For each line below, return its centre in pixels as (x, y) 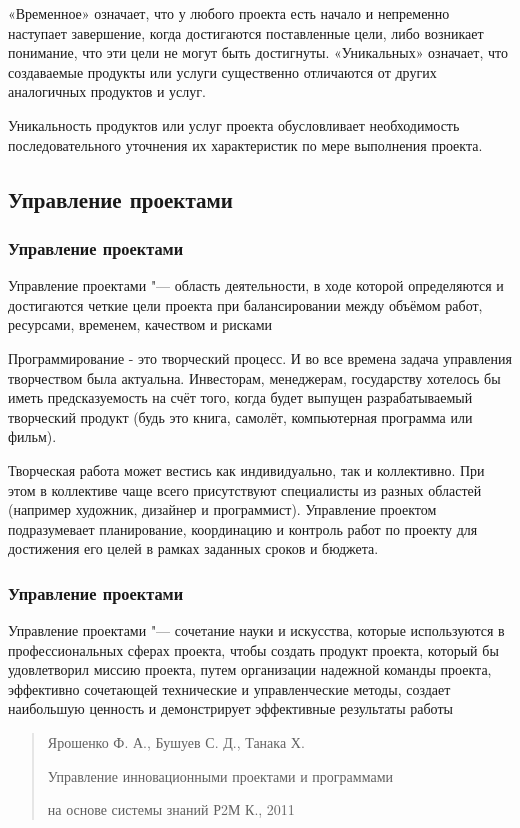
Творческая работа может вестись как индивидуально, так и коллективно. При (246, 469)
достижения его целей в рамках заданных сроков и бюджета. (193, 548)
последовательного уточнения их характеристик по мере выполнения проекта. (245, 144)
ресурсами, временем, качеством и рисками (140, 324)
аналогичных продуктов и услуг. (107, 91)
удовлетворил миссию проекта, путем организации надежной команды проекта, (250, 669)
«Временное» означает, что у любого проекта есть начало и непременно (229, 13)
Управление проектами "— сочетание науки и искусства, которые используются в (256, 630)
